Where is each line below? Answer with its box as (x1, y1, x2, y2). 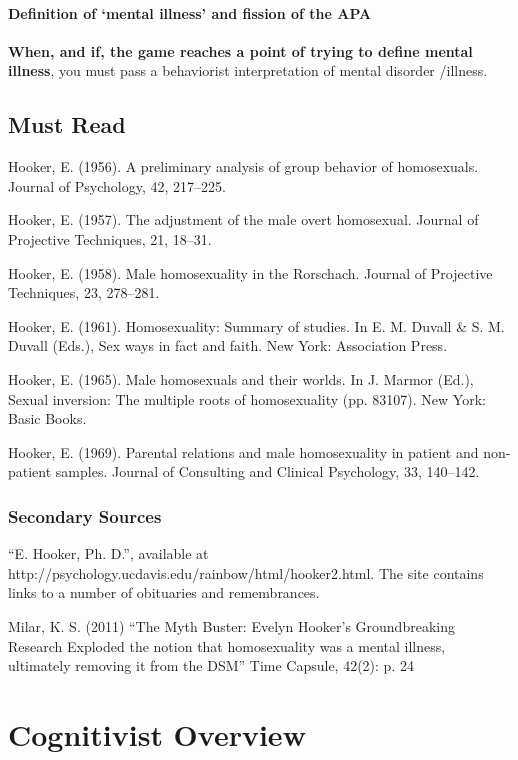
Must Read (8, 109, 126, 140)
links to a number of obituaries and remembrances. (8, 582, 320, 603)
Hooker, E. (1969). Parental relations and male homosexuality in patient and (8, 441, 479, 462)
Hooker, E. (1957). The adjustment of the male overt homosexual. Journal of (8, 209, 479, 230)
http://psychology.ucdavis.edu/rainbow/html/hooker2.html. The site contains (8, 562, 484, 583)
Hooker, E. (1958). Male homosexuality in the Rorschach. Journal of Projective (8, 262, 493, 283)
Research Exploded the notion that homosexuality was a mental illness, (8, 635, 446, 656)
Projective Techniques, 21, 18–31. (8, 228, 212, 249)
